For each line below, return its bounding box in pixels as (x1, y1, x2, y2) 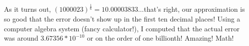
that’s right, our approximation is (144, 4, 245, 14)
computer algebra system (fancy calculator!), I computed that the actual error (4, 23, 240, 33)
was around (4, 33, 38, 43)
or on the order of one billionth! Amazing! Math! (87, 33, 234, 43)
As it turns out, (4, 4, 51, 14)
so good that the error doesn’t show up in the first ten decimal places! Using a (4, 13, 241, 23)
